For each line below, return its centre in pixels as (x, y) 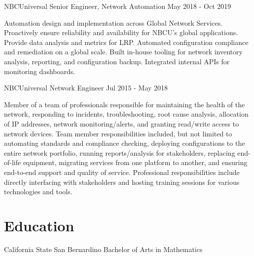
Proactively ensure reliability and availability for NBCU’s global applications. (121, 32)
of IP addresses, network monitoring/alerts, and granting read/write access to (122, 123)
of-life (13, 162)
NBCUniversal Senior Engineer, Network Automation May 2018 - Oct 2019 (118, 6)
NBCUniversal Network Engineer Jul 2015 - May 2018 (86, 88)
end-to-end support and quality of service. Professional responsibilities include (122, 172)
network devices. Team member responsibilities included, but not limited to (118, 133)
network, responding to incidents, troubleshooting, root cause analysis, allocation (126, 114)
